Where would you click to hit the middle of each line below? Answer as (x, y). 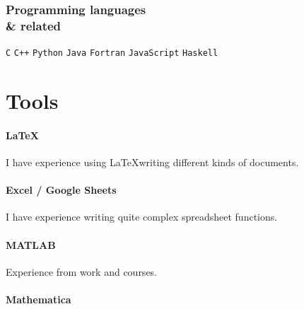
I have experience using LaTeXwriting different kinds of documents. (152, 162)
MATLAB (31, 244)
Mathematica (39, 299)
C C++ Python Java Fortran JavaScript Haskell (112, 53)
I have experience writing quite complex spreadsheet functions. (142, 217)
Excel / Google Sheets (61, 190)
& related (34, 25)
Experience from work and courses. (82, 271)
